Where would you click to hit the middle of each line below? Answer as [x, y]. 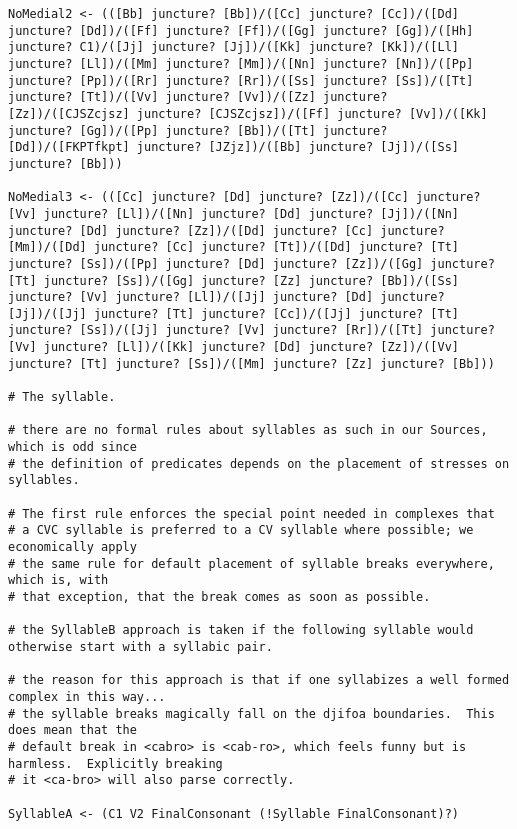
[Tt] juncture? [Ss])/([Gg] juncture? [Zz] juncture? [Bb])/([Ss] [234, 280]
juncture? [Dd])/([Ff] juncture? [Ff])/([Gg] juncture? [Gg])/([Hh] [241, 30]
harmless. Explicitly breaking [115, 763]
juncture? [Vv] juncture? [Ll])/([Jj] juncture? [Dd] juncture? [226, 297]
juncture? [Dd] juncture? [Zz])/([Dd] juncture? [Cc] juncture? [226, 230]
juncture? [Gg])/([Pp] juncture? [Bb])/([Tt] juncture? [198, 130]
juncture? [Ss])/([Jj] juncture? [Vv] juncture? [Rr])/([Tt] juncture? [251, 330]
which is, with [58, 580]
